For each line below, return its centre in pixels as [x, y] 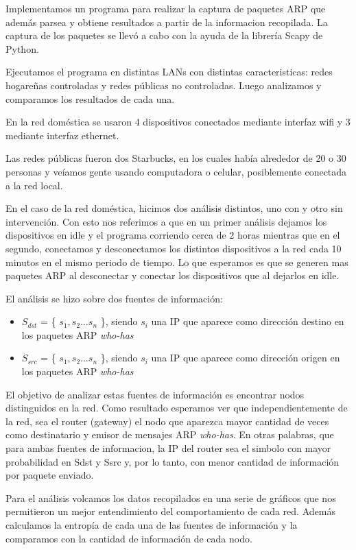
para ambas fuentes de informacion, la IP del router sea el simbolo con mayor [168, 448]
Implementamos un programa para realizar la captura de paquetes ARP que [166, 8]
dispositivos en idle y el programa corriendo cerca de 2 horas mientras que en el [173, 235]
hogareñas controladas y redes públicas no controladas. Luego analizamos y [164, 85]
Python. [22, 48]
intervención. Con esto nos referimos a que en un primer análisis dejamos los [166, 221]
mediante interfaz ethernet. [62, 135]
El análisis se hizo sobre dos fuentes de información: [114, 298]
